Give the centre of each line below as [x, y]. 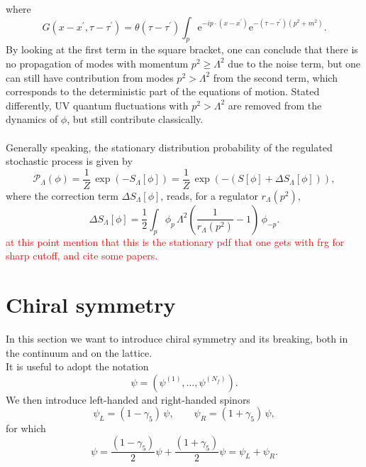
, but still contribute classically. [135, 119]
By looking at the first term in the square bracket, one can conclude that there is [182, 49]
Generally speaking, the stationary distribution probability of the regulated [169, 147]
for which [26, 428]
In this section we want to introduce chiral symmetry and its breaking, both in [177, 339]
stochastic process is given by [69, 161]
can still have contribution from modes [90, 77]
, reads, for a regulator [209, 195]
